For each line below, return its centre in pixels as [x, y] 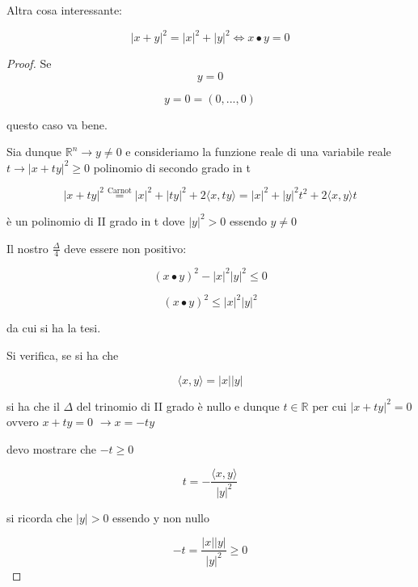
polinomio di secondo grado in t [172, 167]
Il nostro [27, 248]
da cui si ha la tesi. [54, 328]
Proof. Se [29, 63]
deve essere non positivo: [125, 248]
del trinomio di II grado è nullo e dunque [178, 405]
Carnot [119, 191]
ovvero [23, 422]
